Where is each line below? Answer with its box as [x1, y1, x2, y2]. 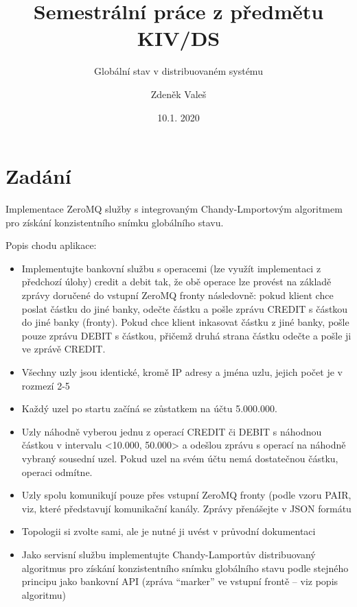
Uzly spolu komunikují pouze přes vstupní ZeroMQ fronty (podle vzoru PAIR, [21, 488, 352, 502]
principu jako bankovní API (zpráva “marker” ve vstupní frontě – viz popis [21, 574, 338, 588]
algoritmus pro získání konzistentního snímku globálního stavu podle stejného [21, 560, 349, 575]
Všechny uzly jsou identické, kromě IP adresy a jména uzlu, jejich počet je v [21, 364, 343, 379]
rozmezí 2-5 [21, 378, 70, 392]
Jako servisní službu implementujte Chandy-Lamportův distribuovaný [21, 547, 316, 561]
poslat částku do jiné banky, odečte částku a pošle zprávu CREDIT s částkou [21, 301, 348, 316]
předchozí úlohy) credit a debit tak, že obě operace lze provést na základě [21, 274, 332, 289]
